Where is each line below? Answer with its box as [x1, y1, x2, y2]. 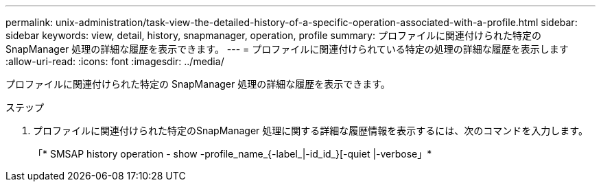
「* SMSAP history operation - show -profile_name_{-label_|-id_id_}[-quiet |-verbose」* [33, 148, 432, 160]
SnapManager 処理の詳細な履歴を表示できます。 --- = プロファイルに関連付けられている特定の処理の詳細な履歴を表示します [5, 43, 569, 55]
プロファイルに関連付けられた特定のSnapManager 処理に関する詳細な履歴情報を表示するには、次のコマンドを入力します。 [33, 125, 588, 136]
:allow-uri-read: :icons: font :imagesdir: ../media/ [5, 55, 224, 67]
